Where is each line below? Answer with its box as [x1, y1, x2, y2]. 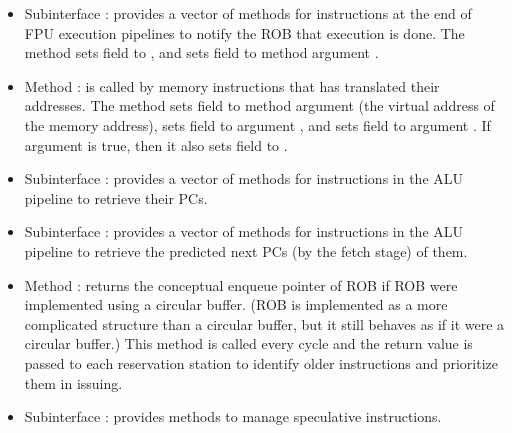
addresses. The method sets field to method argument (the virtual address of [24, 95, 495, 116]
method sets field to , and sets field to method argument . [24, 42, 379, 63]
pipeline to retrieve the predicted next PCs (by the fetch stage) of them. [24, 240, 468, 261]
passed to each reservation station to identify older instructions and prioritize [24, 352, 499, 373]
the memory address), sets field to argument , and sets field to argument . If [24, 114, 491, 135]
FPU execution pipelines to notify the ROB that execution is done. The [24, 22, 465, 43]
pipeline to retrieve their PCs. [24, 187, 208, 208]
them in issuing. [24, 372, 123, 393]
